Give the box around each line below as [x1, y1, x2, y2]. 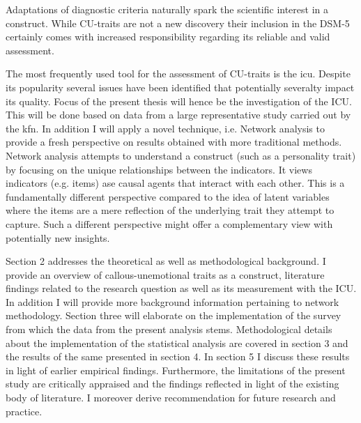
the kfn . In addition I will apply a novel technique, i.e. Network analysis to [6, 121, 325, 135]
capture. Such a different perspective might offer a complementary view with [6, 216, 333, 231]
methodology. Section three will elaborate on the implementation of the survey [6, 308, 341, 323]
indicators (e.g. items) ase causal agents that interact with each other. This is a [6, 176, 345, 190]
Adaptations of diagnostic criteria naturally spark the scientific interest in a [6, 2, 328, 16]
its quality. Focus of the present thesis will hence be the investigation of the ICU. [6, 93, 352, 108]
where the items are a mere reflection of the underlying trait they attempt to [6, 203, 335, 217]
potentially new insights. [6, 230, 110, 245]
